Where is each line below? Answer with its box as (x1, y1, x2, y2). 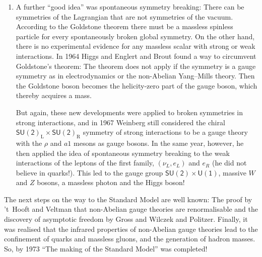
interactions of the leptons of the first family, (16, 157, 154, 168)
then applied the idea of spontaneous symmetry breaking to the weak (16, 147, 230, 158)
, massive (218, 167, 246, 178)
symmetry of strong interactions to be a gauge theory (83, 127, 248, 137)
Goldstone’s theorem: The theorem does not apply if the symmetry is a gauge (16, 60, 256, 71)
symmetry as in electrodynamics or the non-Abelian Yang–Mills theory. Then (16, 70, 255, 81)
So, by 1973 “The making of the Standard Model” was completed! (4, 243, 208, 253)
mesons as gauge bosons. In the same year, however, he (74, 137, 244, 148)
